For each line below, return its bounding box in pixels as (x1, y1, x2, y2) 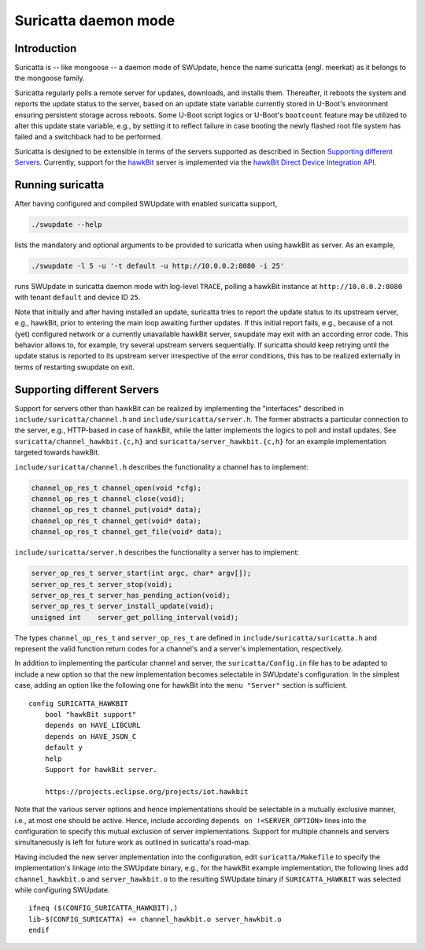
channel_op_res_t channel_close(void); (31, 495, 185, 503)
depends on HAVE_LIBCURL (44, 721, 141, 730)
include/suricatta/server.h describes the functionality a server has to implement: (14, 547, 299, 557)
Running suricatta (14, 178, 105, 191)
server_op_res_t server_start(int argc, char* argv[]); (31, 569, 252, 578)
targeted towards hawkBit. (14, 447, 100, 457)
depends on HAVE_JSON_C (44, 732, 137, 740)
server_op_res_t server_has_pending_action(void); (31, 591, 231, 599)
